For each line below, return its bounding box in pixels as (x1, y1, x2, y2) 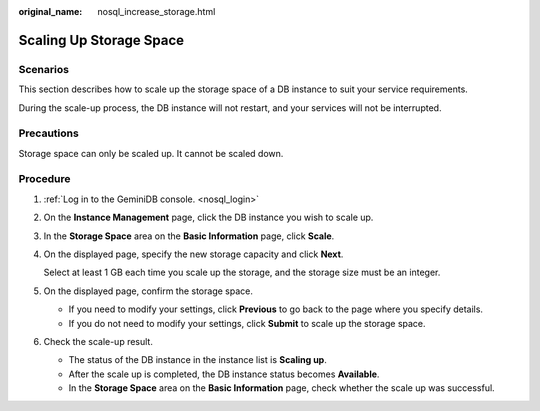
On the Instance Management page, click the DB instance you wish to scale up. (43, 211, 374, 224)
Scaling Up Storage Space (18, 31, 185, 49)
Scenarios (18, 62, 70, 76)
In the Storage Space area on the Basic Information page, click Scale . (43, 230, 335, 242)
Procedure (18, 172, 71, 186)
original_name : (18, 6, 83, 17)
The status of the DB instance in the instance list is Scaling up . (68, 354, 327, 366)
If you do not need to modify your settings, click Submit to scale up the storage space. (68, 317, 426, 329)
